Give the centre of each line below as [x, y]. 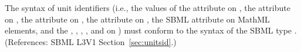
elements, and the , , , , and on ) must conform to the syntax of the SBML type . [151, 30]
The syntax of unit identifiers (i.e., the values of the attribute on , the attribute [148, 8]
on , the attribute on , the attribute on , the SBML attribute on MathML [137, 19]
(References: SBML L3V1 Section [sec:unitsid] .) [91, 41]
